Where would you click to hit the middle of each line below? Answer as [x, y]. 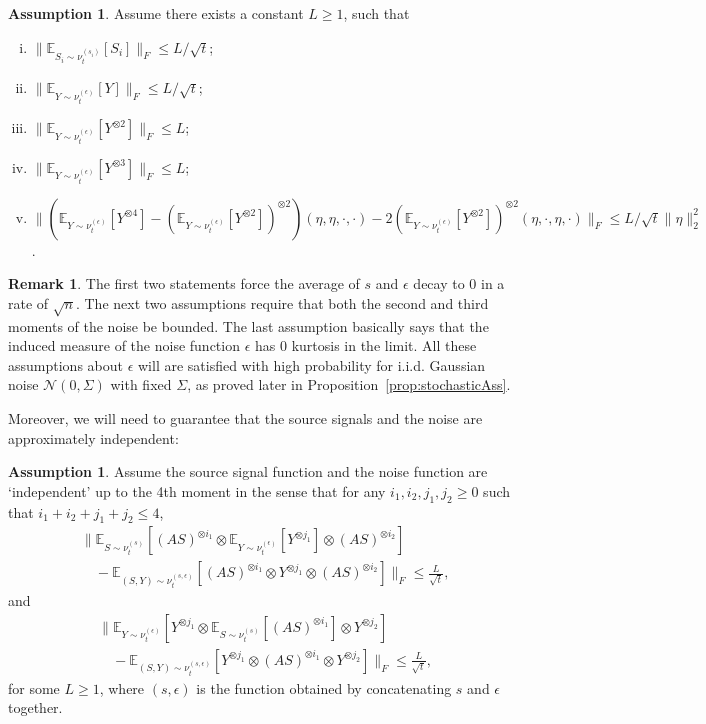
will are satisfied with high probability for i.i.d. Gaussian [311, 364]
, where [122, 687]
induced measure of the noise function [124, 345]
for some [34, 687]
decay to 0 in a [459, 283]
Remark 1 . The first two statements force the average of [184, 283]
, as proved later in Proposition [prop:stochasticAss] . [349, 384]
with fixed [141, 384]
